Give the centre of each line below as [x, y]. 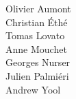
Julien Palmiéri [37, 75]
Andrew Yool [33, 89]
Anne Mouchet [36, 48]
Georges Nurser [38, 62]
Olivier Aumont [38, 8]
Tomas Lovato [35, 35]
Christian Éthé [37, 22]
